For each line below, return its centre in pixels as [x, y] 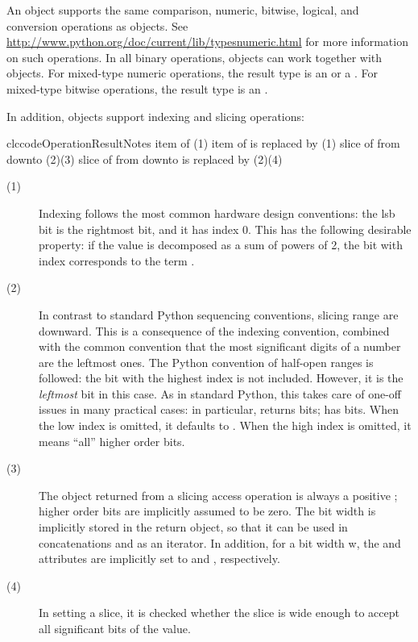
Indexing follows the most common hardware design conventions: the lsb [217, 213]
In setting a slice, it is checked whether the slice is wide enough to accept [219, 613]
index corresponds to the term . [117, 260]
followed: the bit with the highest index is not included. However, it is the [221, 378]
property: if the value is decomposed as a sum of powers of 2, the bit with [221, 245]
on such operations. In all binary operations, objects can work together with [195, 57]
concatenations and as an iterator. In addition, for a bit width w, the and [220, 542]
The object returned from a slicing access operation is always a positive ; [218, 495]
